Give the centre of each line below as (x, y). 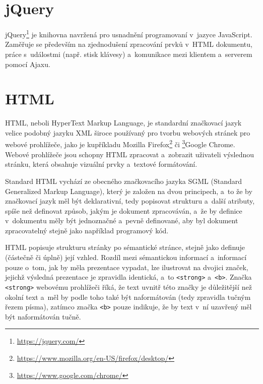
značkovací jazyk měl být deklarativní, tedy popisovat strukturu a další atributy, (130, 201)
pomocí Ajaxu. (28, 64)
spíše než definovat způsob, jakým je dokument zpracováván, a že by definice (124, 210)
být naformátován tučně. (43, 316)
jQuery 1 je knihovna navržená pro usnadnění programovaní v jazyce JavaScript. (129, 34)
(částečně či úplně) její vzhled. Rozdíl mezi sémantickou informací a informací (126, 257)
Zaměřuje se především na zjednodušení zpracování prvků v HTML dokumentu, (129, 44)
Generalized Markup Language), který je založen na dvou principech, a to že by (129, 191)
